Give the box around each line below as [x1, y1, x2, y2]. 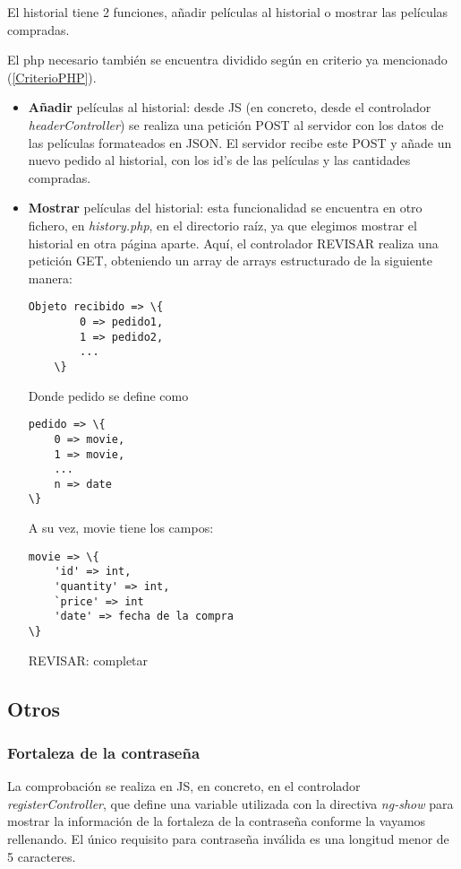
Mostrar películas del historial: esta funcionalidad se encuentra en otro [28, 198, 423, 217]
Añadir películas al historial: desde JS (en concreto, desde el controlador [28, 98, 431, 117]
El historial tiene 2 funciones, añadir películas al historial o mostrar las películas [7, 3, 448, 21]
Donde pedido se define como [28, 386, 189, 404]
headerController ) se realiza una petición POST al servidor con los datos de [28, 115, 444, 134]
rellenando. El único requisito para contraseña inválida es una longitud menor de [7, 830, 449, 848]
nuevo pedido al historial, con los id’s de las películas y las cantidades [28, 151, 411, 169]
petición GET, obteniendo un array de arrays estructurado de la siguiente [28, 251, 432, 270]
